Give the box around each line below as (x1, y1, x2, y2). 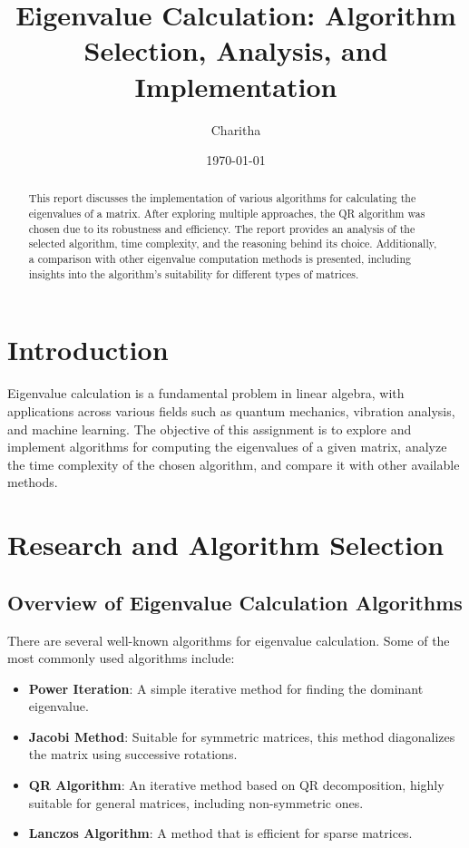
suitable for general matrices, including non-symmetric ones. (28, 793, 364, 812)
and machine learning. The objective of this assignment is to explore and (7, 419, 412, 438)
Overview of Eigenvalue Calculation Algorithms (7, 588, 463, 616)
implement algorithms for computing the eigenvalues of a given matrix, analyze (7, 437, 447, 456)
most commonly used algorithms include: (7, 648, 235, 668)
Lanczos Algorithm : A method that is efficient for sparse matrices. (28, 824, 413, 843)
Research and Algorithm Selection (7, 526, 445, 563)
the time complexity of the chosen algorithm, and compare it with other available (7, 454, 460, 473)
